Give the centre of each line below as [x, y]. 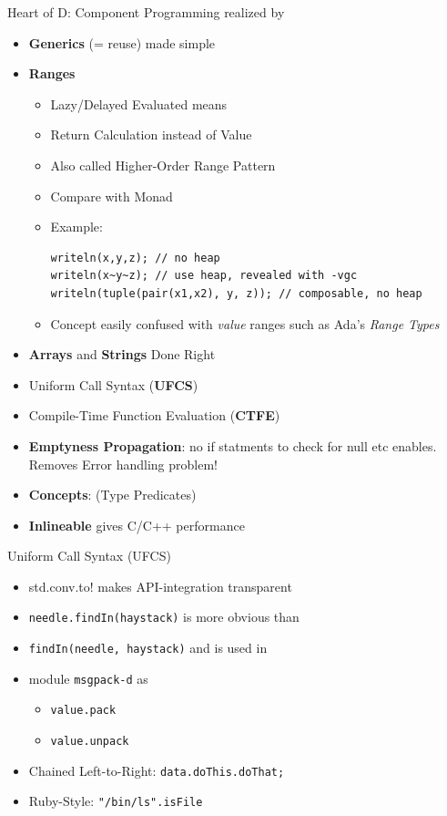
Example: [76, 227]
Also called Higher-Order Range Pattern [163, 165]
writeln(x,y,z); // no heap [135, 258]
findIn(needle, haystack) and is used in [148, 648]
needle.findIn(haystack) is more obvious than [164, 617]
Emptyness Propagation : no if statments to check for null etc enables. [233, 445]
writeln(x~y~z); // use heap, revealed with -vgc [204, 276]
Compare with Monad [112, 196]
